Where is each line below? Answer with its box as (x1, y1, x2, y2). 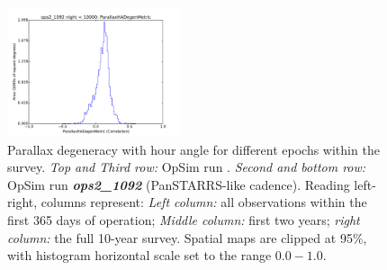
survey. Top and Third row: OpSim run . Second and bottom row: (7, 157, 366, 176)
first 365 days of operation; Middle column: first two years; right (7, 210, 360, 229)
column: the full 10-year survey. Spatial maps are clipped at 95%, (7, 228, 367, 247)
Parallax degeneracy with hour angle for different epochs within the (7, 139, 380, 158)
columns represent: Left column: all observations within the (40, 193, 367, 211)
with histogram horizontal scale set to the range (7, 246, 272, 265)
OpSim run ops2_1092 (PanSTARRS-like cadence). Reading (7, 175, 350, 193)
